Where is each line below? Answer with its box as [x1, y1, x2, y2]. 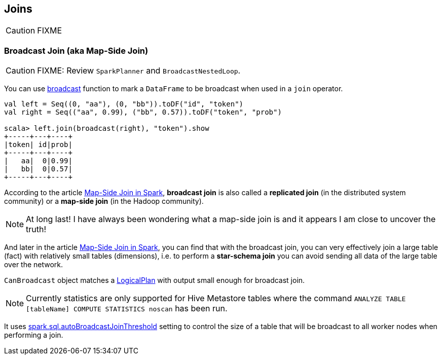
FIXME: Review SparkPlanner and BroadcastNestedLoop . [37, 65, 241, 76]
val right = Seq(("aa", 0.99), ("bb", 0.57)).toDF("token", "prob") [4, 108, 282, 117]
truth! [26, 224, 47, 235]
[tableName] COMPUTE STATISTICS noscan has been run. [26, 303, 228, 314]
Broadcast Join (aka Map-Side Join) [4, 45, 149, 56]
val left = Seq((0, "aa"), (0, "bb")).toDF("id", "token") [4, 100, 244, 109]
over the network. [4, 260, 63, 269]
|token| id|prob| [4, 140, 72, 149]
